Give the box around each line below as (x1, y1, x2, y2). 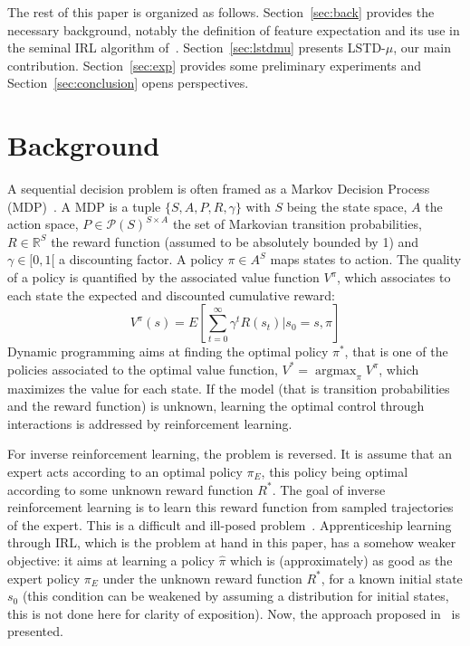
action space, (7, 214, 79, 233)
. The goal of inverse (272, 480, 386, 499)
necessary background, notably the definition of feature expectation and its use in (7, 20, 460, 39)
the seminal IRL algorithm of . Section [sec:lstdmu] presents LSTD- (7, 38, 386, 57)
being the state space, (286, 196, 408, 215)
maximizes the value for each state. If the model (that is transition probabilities (7, 378, 450, 397)
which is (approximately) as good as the (230, 550, 453, 569)
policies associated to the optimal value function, (7, 359, 278, 378)
